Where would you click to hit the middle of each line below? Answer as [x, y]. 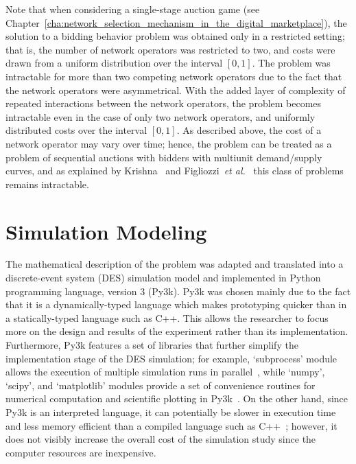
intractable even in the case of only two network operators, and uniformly [161, 116]
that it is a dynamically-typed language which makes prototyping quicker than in [176, 304]
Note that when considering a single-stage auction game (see [133, 9]
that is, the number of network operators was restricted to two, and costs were [170, 49]
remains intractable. [47, 184]
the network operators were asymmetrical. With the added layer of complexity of [176, 90]
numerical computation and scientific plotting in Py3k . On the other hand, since [177, 398]
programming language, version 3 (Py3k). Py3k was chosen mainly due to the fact [178, 291]
